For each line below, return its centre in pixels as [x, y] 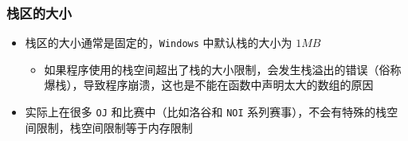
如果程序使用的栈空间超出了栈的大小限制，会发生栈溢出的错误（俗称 [223, 69]
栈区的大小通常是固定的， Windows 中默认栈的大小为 [159, 43]
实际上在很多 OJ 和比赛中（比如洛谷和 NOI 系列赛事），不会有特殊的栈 [206, 112]
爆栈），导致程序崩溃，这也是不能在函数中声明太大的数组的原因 [209, 85]
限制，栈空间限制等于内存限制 [114, 127]
